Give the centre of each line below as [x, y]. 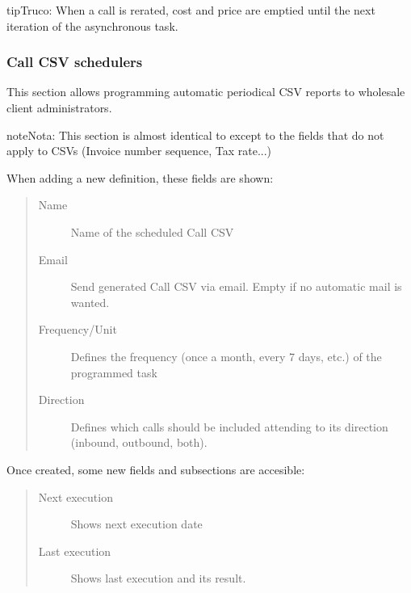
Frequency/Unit [78, 329]
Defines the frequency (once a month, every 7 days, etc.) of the [226, 356]
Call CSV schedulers [75, 62]
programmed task [114, 372]
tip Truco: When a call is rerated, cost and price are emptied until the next [191, 10]
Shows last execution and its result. [158, 578]
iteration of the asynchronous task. [92, 25]
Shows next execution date [136, 524]
